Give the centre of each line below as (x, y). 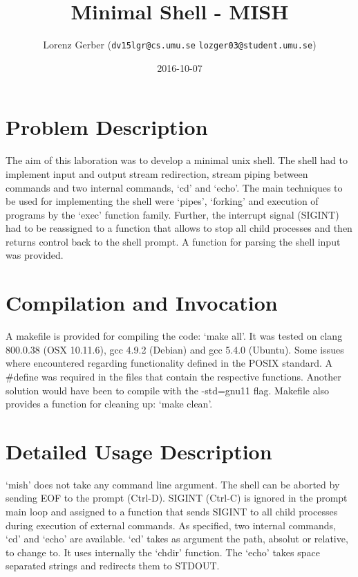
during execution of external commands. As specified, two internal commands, (171, 525)
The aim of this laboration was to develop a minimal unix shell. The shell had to (177, 160)
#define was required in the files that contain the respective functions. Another (173, 376)
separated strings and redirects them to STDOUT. (113, 566)
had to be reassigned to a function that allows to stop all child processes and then (179, 228)
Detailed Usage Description (139, 451)
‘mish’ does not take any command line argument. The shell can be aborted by (173, 484)
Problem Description (107, 127)
